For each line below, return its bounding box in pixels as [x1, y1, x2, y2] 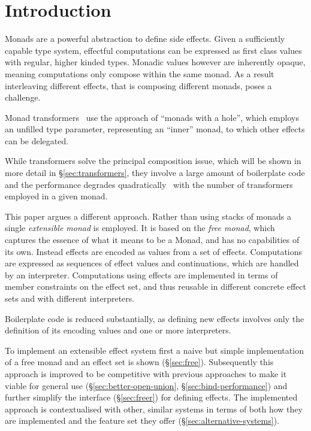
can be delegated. [5, 134, 69, 147]
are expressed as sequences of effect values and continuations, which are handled [5, 257, 299, 269]
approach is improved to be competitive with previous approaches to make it [5, 367, 287, 380]
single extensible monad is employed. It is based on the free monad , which [5, 221, 275, 234]
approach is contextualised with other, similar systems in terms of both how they [5, 402, 303, 415]
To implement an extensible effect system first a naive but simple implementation [5, 344, 304, 356]
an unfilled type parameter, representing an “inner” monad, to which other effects [5, 123, 305, 135]
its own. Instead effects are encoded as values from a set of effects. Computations [5, 245, 303, 257]
